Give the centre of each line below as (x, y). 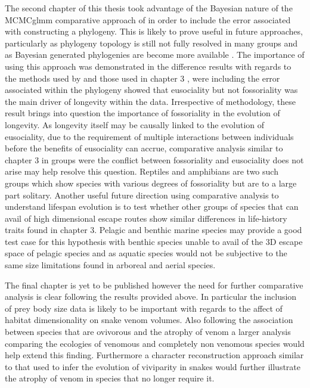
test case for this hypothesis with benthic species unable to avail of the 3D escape (154, 241)
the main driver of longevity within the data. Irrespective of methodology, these (150, 101)
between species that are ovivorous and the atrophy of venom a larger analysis (148, 332)
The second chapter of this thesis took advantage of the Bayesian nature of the (149, 8)
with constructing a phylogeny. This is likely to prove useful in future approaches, (154, 31)
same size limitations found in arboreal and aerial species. (110, 265)
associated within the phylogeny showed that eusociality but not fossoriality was (151, 90)
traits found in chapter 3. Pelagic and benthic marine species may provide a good (154, 230)
